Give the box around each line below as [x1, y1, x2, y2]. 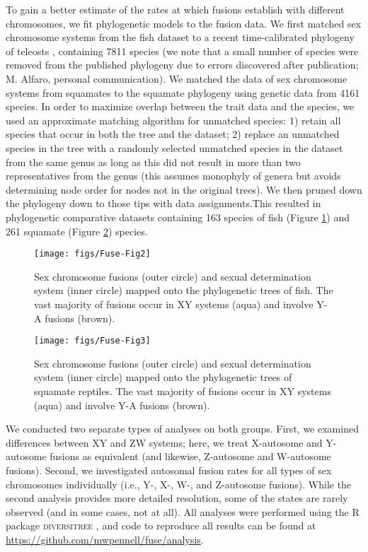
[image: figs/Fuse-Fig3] [34, 336, 151, 346]
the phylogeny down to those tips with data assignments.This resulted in [6, 196, 321, 211]
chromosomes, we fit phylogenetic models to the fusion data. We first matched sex [6, 16, 362, 30]
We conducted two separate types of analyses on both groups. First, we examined [6, 421, 359, 436]
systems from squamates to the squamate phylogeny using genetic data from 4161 [6, 85, 360, 100]
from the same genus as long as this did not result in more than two [6, 154, 301, 169]
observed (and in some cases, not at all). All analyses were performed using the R [6, 504, 360, 519]
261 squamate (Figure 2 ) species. [6, 223, 148, 238]
